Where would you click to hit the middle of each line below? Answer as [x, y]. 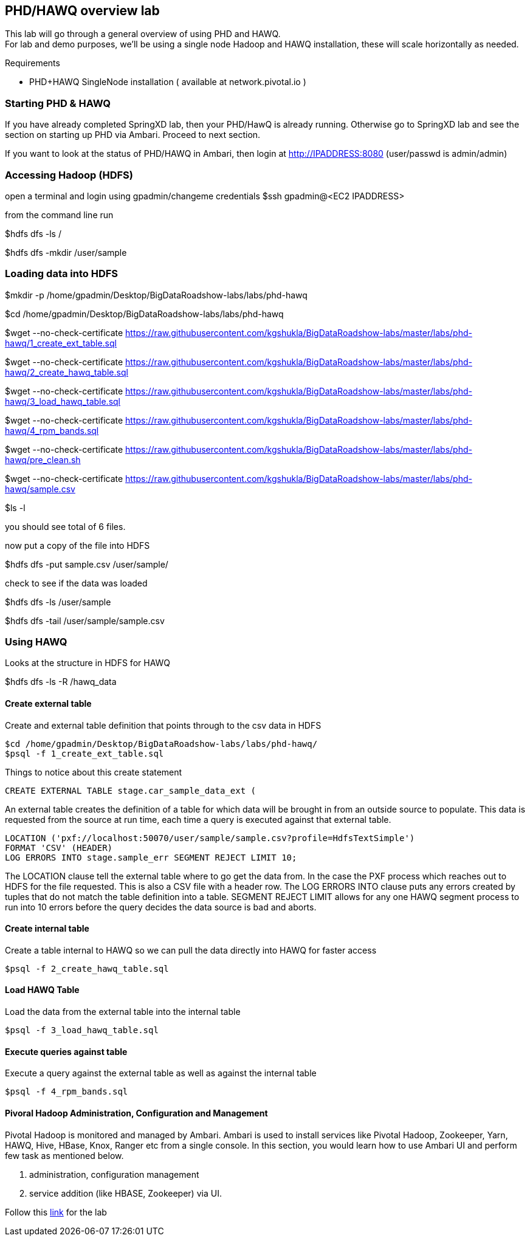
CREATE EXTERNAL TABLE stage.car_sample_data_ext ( [131, 790]
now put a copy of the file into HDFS [77, 545]
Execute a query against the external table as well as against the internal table [161, 1073]
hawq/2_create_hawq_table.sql [67, 372]
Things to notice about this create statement [94, 772]
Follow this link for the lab [56, 1212]
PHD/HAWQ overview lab [82, 11]
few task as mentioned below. [64, 1155]
